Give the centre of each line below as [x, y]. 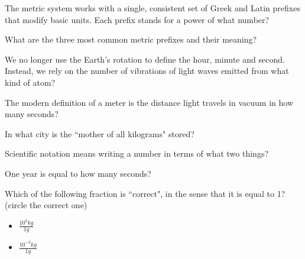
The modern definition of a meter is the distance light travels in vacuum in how [149, 102]
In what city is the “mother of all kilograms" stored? [100, 133]
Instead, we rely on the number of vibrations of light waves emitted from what [147, 71]
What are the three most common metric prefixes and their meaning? [131, 39]
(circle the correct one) [46, 205]
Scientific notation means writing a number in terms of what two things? [137, 153]
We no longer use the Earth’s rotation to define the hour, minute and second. [145, 59]
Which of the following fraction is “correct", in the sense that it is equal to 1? [145, 193]
